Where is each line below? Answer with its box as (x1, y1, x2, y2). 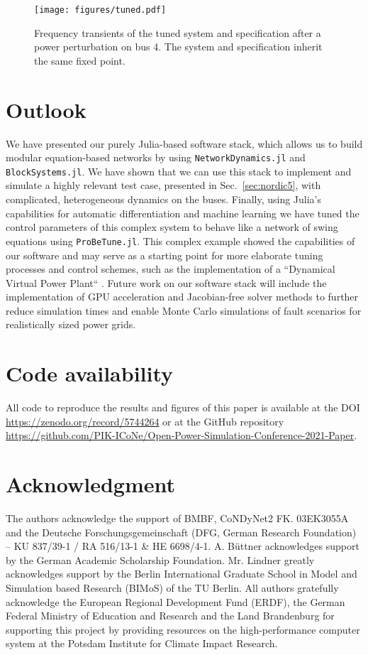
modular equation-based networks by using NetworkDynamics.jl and (6, 150, 306, 165)
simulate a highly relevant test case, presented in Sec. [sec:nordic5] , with (6, 178, 321, 193)
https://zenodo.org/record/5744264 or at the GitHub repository (6, 413, 284, 428)
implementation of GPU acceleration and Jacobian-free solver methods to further (6, 289, 359, 304)
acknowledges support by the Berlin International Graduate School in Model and (6, 566, 357, 581)
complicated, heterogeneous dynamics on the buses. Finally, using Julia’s (6, 192, 322, 207)
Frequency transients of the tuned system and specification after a (34, 25, 321, 40)
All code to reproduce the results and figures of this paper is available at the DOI (6, 400, 360, 415)
